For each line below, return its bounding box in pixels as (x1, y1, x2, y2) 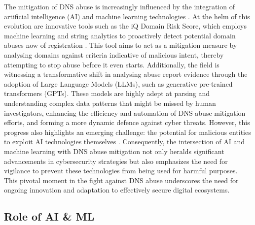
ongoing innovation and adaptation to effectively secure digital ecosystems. (4, 185, 230, 195)
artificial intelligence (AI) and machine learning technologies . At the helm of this (4, 11, 250, 21)
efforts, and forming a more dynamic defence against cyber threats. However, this (4, 117, 250, 128)
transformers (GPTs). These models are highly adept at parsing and (4, 88, 210, 98)
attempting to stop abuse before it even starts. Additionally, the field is (4, 59, 219, 69)
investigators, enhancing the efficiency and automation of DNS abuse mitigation (4, 107, 246, 118)
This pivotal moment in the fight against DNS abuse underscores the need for (4, 175, 239, 185)
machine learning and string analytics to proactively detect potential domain (4, 30, 236, 40)
